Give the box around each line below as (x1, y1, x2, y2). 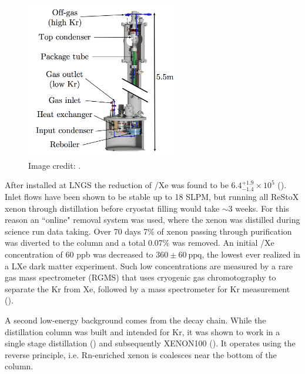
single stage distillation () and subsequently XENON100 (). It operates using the (5, 337, 296, 349)
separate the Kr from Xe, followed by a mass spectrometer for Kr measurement (5, 282, 290, 295)
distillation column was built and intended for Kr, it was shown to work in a (5, 325, 280, 338)
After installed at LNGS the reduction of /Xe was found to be (5, 179, 229, 191)
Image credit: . (28, 159, 81, 171)
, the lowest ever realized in (202, 248, 300, 260)
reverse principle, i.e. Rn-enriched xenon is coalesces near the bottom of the (5, 348, 277, 360)
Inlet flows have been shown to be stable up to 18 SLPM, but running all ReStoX (5, 191, 299, 202)
